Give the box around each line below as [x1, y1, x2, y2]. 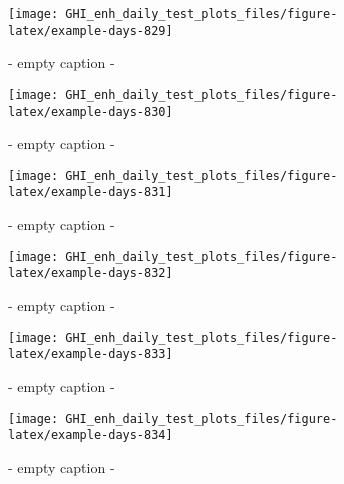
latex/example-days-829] [8, 23, 173, 38]
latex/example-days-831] [8, 185, 173, 200]
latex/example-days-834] [8, 428, 173, 443]
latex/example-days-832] [8, 266, 173, 281]
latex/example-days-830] [8, 104, 173, 119]
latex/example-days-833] [8, 347, 173, 362]
